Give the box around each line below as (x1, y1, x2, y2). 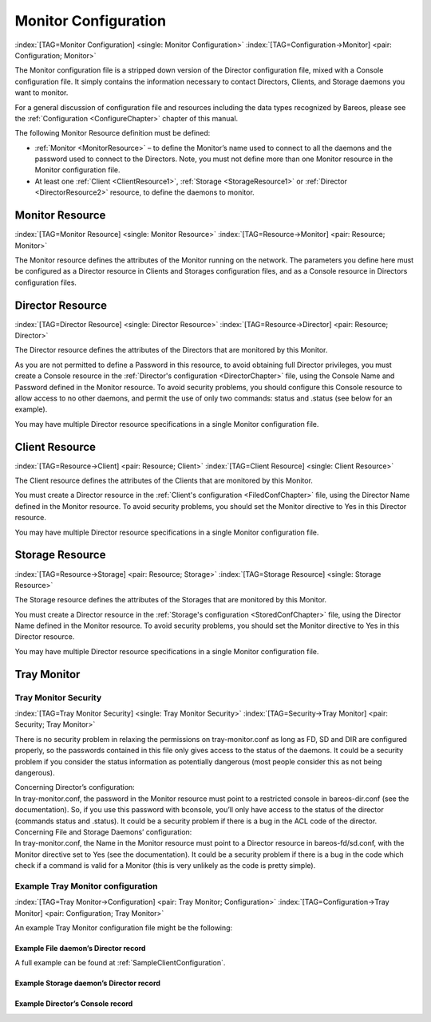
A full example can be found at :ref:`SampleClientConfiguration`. (14, 958, 226, 968)
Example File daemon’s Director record (14, 944, 146, 953)
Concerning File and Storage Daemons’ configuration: (14, 827, 192, 837)
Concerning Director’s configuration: (14, 783, 135, 792)
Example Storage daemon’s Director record (14, 978, 161, 988)
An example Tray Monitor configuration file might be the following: (14, 923, 233, 933)
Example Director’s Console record (14, 999, 133, 1008)
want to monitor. (14, 88, 69, 97)
